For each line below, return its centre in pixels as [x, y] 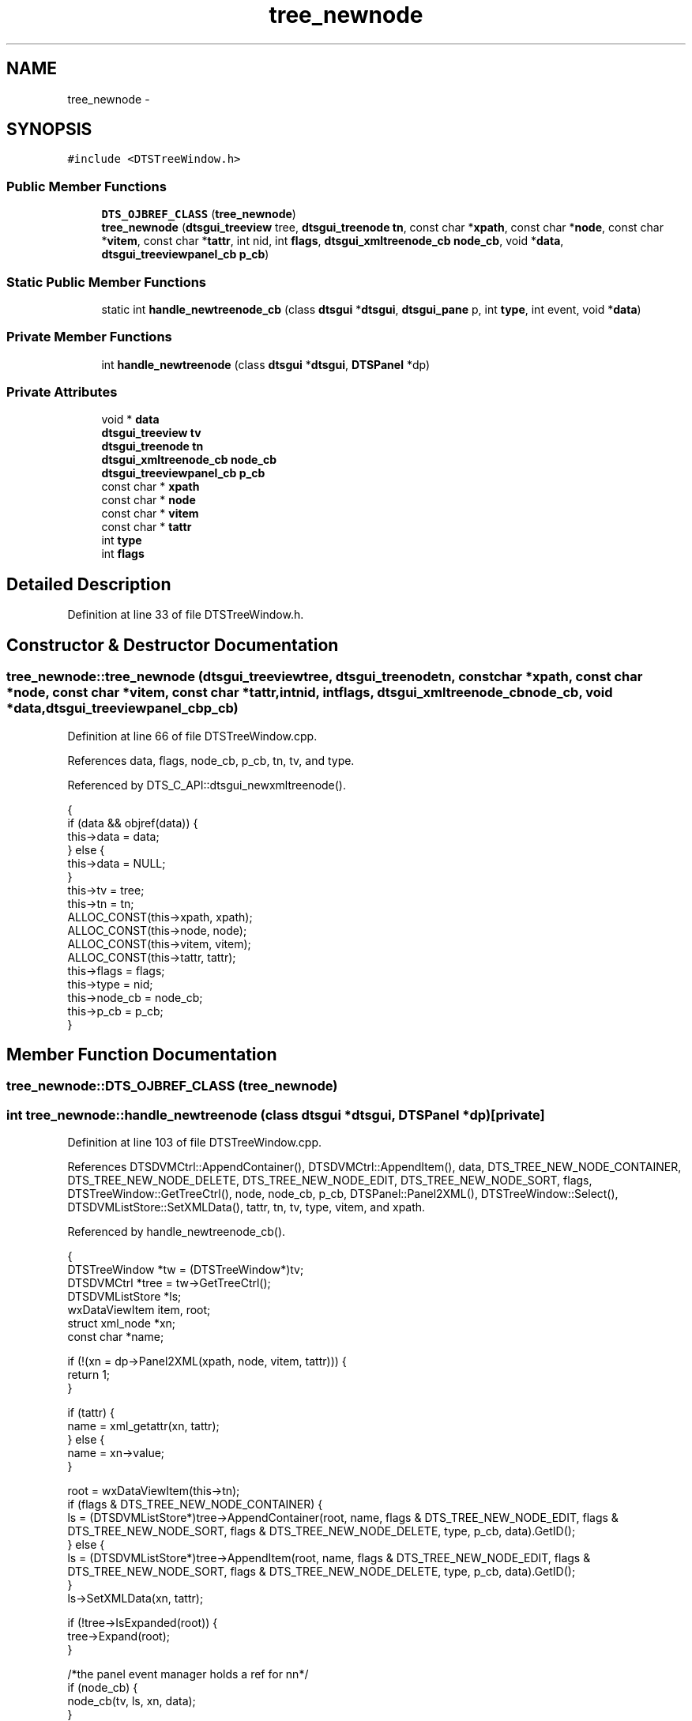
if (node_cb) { [103, 1688]
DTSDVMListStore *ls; [124, 1297]
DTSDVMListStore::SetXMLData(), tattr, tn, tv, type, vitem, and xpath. [246, 1207]
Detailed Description [89, 584]
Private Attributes [62, 392]
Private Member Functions [89, 337]
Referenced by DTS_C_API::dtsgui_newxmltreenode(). [207, 785]
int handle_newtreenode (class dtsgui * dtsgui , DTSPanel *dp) [265, 364]
